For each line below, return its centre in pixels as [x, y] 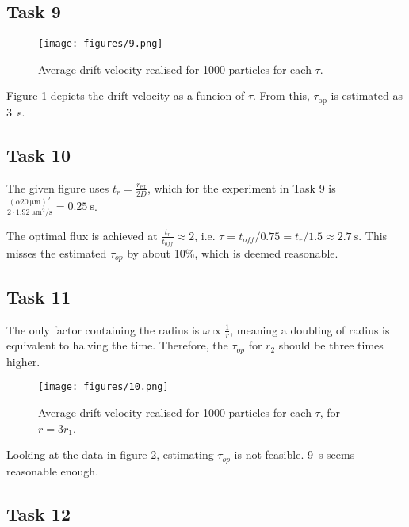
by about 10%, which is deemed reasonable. [233, 252]
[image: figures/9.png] [101, 44]
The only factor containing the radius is [103, 329]
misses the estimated [57, 252]
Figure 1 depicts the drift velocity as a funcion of [126, 95]
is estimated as [367, 95]
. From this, [281, 95]
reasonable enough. [53, 470]
